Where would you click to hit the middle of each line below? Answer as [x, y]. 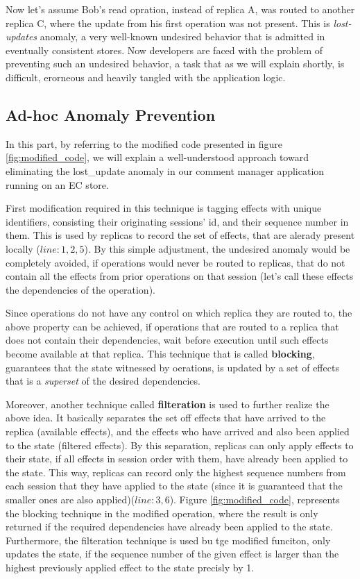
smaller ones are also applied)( [70, 500]
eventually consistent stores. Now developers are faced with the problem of [164, 50]
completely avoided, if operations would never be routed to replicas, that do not [175, 262]
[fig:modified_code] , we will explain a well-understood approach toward [157, 157]
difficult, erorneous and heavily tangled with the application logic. [146, 77]
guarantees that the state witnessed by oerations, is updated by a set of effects [172, 367]
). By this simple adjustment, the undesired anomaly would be [217, 248]
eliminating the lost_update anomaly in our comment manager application [165, 170]
